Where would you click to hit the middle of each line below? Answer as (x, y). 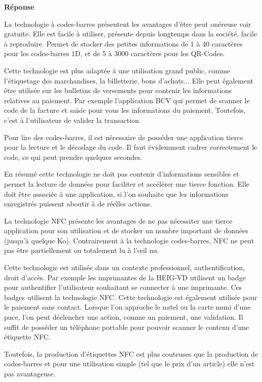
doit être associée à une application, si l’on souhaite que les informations (116, 194)
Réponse (19, 7)
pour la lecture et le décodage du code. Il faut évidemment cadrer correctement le (131, 147)
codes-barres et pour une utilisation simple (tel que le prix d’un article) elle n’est (129, 364)
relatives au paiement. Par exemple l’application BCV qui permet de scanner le (127, 100)
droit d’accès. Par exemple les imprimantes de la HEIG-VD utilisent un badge (125, 277)
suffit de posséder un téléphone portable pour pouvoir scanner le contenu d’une (127, 327)
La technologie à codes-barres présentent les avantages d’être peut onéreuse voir (128, 24)
